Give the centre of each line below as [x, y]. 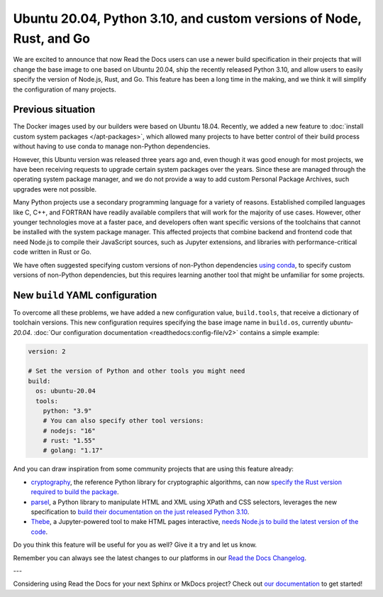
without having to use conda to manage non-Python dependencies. [112, 146]
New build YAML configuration [85, 295]
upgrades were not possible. [55, 189]
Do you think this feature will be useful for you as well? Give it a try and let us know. [135, 545]
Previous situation [54, 110]
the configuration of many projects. [65, 89]
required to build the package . [75, 492]
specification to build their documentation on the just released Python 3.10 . [140, 512]
